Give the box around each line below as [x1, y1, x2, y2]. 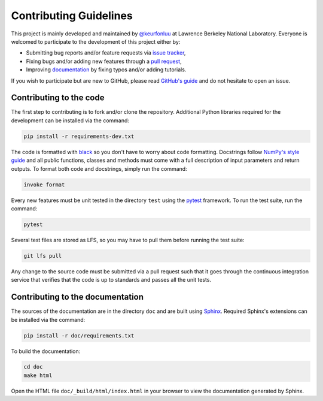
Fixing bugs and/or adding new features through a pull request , [26, 58, 182, 65]
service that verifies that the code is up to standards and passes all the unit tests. [11, 276, 212, 284]
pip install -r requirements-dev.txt [23, 132, 135, 140]
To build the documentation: [11, 348, 81, 355]
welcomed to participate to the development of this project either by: [11, 38, 181, 45]
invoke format [23, 181, 65, 188]
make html [23, 372, 53, 379]
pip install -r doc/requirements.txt [23, 332, 135, 339]
